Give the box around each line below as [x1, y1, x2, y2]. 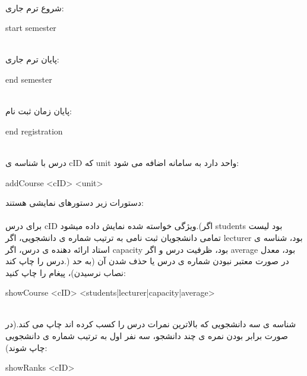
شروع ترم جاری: [5, 1, 64, 14]
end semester [5, 73, 52, 85]
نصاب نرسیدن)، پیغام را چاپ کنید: [5, 266, 126, 278]
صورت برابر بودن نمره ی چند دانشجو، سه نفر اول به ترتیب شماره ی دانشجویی [5, 330, 288, 342]
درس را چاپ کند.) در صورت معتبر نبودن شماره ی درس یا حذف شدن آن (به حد [5, 255, 289, 267]
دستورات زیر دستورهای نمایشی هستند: [5, 196, 144, 209]
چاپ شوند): [5, 341, 48, 353]
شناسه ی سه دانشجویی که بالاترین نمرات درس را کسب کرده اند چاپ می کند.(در [5, 318, 296, 330]
